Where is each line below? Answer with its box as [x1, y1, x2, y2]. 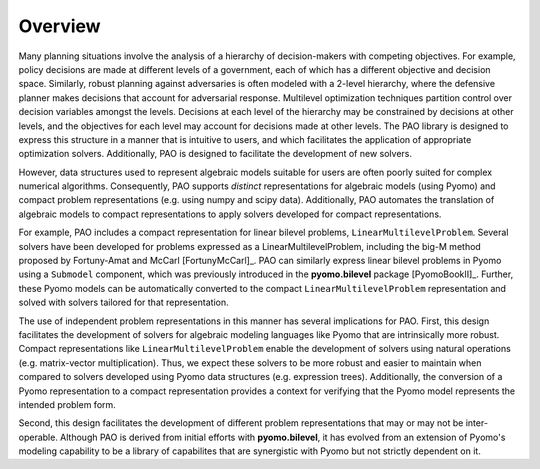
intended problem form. [18, 398, 117, 410]
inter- [465, 417, 489, 429]
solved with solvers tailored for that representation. [18, 296, 229, 309]
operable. [18, 431, 59, 443]
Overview [18, 15, 101, 37]
